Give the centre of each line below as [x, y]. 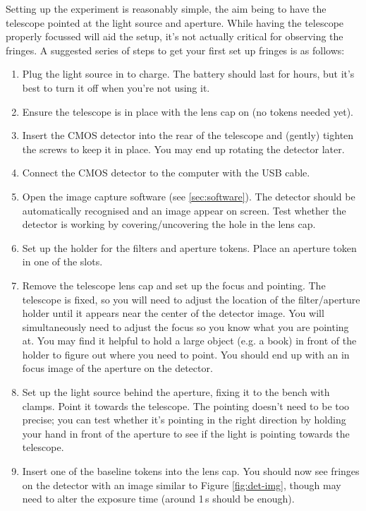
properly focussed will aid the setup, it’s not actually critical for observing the [175, 36]
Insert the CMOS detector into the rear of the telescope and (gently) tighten [188, 135]
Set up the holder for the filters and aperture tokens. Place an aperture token [189, 247]
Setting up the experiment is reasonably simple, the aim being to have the [166, 8]
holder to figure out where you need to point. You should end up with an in [186, 354]
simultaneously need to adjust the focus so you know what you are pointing [185, 326]
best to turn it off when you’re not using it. [116, 87]
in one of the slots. [62, 261]
